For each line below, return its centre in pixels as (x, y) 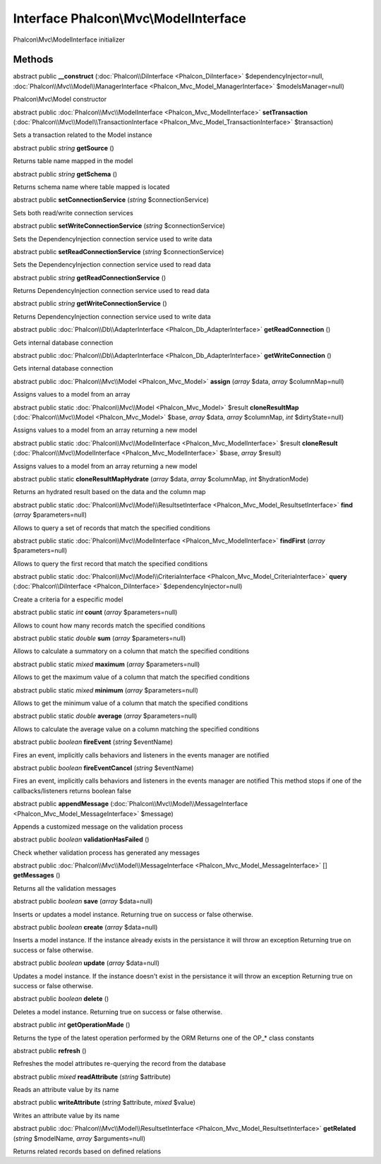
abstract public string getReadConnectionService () (90, 277)
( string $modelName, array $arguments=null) (79, 1138)
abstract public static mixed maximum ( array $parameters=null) (107, 664)
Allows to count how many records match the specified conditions (109, 625)
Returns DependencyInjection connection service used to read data (111, 291)
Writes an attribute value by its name (66, 1115)
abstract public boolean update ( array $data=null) (86, 963)
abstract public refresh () (50, 1050)
